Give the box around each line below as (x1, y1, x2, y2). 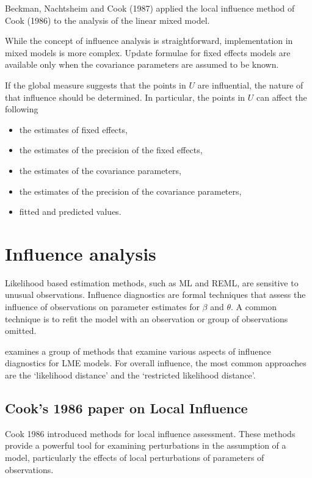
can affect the (256, 90, 307, 103)
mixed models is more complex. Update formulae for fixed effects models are (5, 46, 291, 59)
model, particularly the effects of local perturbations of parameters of (5, 451, 264, 463)
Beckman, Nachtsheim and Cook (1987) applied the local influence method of (5, 2, 295, 14)
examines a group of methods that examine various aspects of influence (5, 344, 271, 357)
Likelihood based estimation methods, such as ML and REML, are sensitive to (5, 276, 299, 289)
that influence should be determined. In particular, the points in (5, 90, 245, 103)
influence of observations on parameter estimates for (5, 300, 200, 313)
